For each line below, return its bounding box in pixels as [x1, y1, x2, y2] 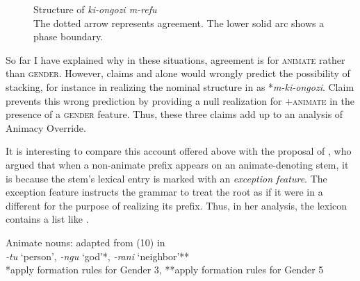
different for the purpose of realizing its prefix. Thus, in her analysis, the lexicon [6, 198, 347, 212]
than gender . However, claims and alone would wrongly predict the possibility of [6, 66, 350, 80]
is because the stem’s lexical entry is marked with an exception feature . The [6, 171, 327, 185]
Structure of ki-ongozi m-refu [33, 2, 157, 16]
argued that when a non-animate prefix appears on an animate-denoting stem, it [6, 157, 349, 171]
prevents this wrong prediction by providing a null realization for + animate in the [6, 93, 354, 108]
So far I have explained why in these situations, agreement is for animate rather [6, 52, 345, 67]
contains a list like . [6, 212, 89, 226]
